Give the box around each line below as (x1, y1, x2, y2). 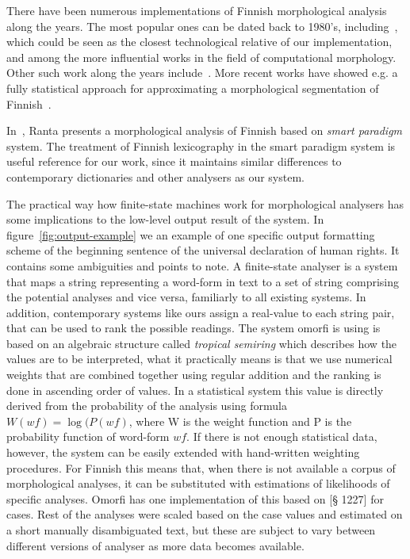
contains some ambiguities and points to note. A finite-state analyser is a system (6, 257, 398, 274)
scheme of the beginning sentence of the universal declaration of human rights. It (6, 242, 400, 258)
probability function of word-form (6, 428, 170, 445)
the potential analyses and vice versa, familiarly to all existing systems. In (6, 289, 366, 305)
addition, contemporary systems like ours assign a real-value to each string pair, (6, 304, 395, 320)
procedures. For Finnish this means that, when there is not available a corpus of (6, 459, 396, 476)
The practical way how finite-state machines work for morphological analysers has (6, 195, 404, 212)
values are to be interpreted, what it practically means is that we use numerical (6, 350, 393, 367)
